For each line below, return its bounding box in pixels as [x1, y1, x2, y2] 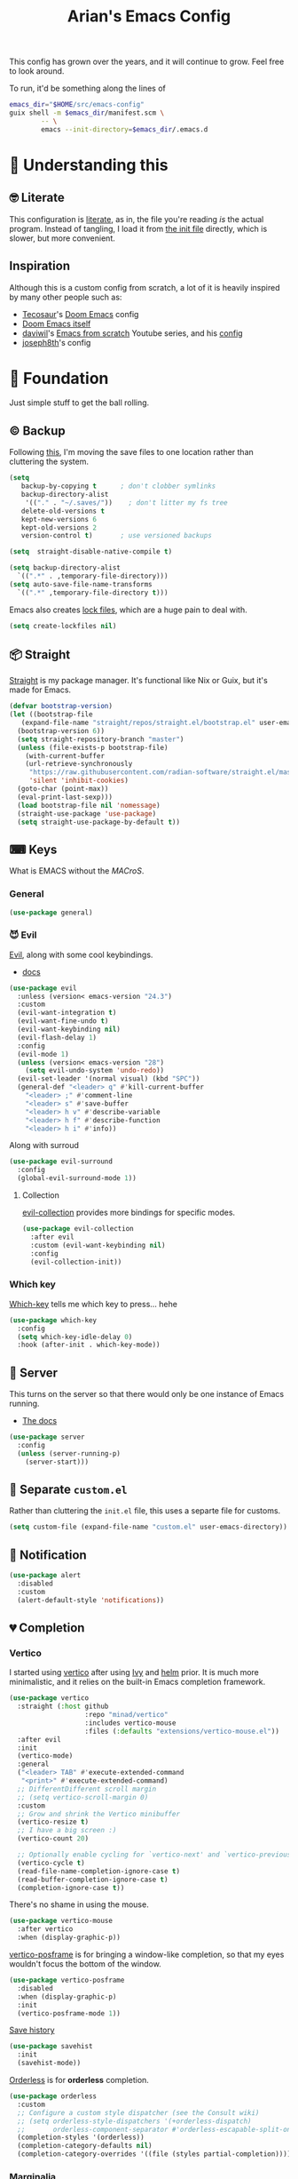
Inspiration [9, 259, 71, 274]
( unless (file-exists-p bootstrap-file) [17, 743, 169, 752]
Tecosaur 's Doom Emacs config [21, 308, 139, 319]
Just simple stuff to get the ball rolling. [9, 397, 150, 408]
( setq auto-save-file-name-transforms [9, 579, 153, 588]
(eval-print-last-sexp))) [17, 793, 114, 802]
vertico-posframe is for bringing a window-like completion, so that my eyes [9, 1949, 285, 1960]
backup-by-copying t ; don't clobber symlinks [20, 482, 216, 491]
